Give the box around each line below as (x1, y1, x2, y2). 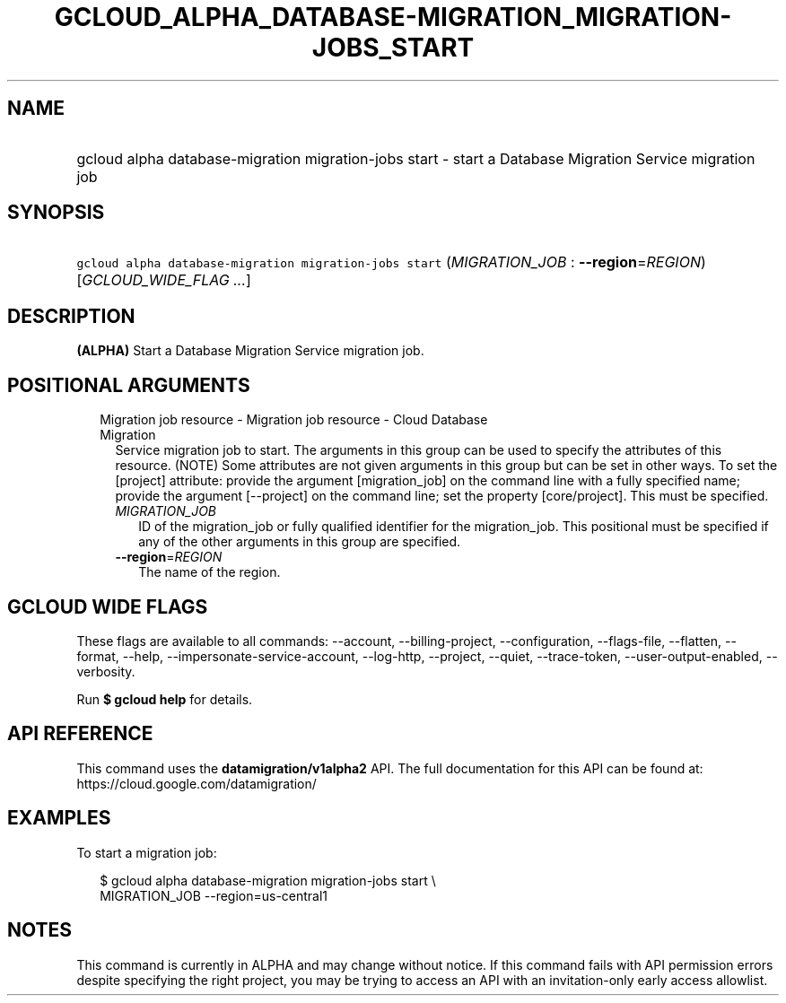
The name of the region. (138, 564, 281, 580)
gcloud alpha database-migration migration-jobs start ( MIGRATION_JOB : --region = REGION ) (76, 253, 706, 272)
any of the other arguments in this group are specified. (138, 534, 461, 550)
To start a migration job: (76, 844, 217, 860)
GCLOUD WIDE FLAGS (7, 595, 208, 618)
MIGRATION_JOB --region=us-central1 (100, 887, 328, 903)
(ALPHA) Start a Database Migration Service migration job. (76, 343, 424, 359)
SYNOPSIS (7, 201, 105, 224)
